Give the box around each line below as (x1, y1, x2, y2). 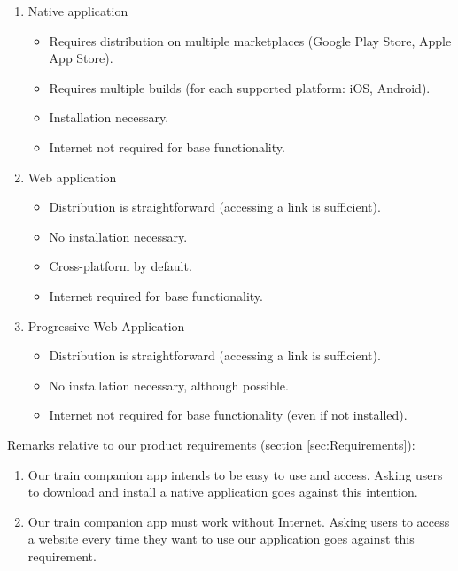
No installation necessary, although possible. (49, 375, 289, 394)
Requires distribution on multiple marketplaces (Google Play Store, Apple (49, 31, 452, 50)
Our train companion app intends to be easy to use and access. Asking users (27, 465, 443, 483)
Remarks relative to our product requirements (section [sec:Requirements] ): (7, 435, 415, 453)
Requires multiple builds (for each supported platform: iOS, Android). (49, 78, 431, 96)
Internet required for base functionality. (49, 286, 263, 305)
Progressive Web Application (27, 316, 185, 335)
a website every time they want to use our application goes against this (27, 529, 415, 548)
